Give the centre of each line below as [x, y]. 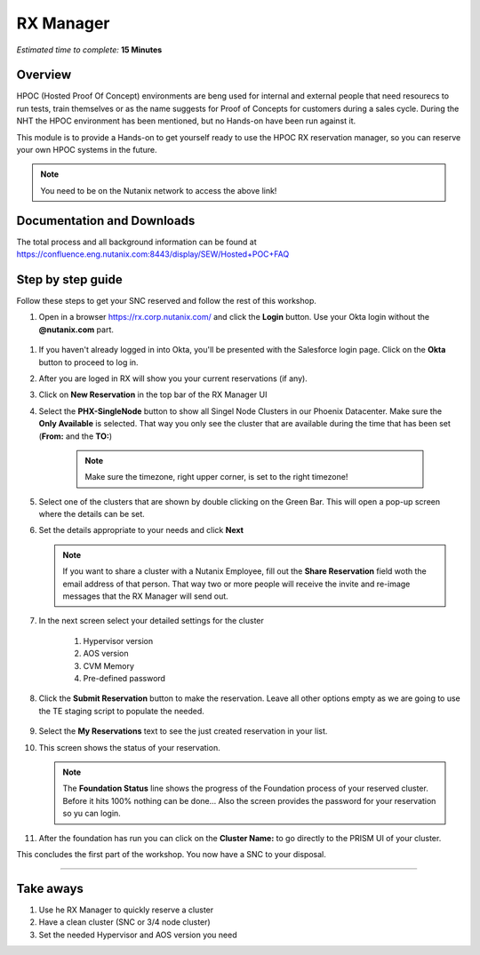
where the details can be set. [92, 514]
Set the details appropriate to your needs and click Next [141, 530]
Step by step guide [70, 279]
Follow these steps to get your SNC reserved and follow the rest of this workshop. [167, 301]
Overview [44, 75]
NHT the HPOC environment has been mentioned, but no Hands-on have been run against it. [186, 121]
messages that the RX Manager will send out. [145, 596]
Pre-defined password [124, 678]
